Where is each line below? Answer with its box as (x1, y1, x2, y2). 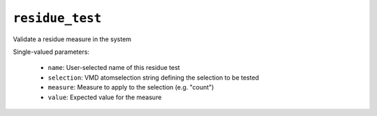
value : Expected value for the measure (47, 93, 162, 101)
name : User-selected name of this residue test (47, 64, 181, 72)
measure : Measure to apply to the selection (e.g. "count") (47, 83, 214, 92)
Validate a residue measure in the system (13, 35, 132, 43)
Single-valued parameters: (13, 48, 90, 56)
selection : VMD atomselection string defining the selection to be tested (47, 73, 260, 82)
